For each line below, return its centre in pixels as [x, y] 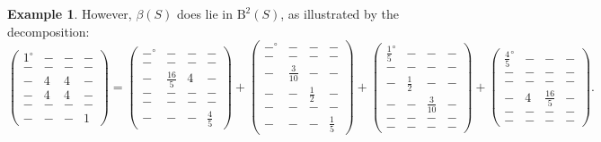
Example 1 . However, [70, 13]
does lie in [205, 13]
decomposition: [49, 31]
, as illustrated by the [340, 13]
